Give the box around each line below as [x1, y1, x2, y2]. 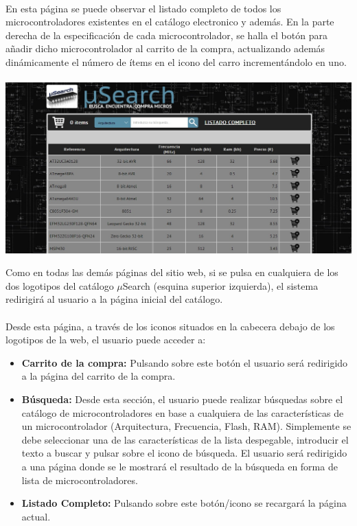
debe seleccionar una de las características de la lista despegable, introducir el [21, 432, 349, 446]
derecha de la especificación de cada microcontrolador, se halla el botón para [5, 27, 327, 42]
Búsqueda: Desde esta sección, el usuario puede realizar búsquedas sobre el [21, 392, 343, 407]
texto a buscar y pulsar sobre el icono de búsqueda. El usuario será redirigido [21, 446, 347, 460]
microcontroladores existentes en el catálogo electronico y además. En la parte [5, 14, 334, 29]
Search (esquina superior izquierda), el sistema [122, 278, 319, 293]
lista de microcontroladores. [21, 472, 138, 487]
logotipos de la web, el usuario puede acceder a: [5, 332, 206, 347]
